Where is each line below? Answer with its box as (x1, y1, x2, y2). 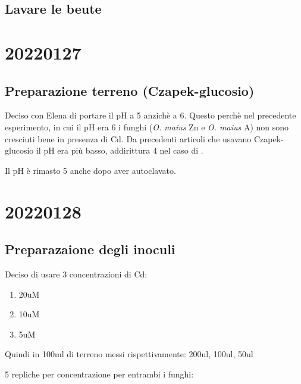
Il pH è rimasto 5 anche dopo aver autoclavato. (5, 164, 176, 176)
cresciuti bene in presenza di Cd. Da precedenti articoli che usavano (5, 132, 252, 145)
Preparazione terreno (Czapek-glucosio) (5, 81, 255, 99)
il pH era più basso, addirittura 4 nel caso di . (36, 144, 203, 157)
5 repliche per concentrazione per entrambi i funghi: (5, 367, 194, 380)
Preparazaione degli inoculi (5, 240, 175, 258)
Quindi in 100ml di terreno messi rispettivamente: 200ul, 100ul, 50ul (5, 348, 253, 360)
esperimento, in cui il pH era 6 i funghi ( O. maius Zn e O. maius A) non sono (5, 120, 289, 133)
